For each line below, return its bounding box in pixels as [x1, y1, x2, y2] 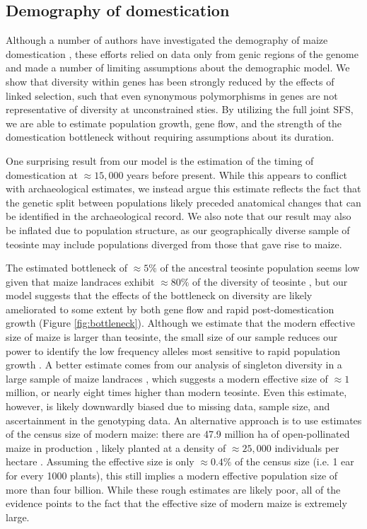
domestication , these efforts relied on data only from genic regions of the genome [6, 46, 359, 61]
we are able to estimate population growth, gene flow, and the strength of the [6, 115, 342, 130]
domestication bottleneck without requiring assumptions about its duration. [6, 129, 334, 144]
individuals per [274, 440, 339, 455]
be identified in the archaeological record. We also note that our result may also [6, 209, 351, 223]
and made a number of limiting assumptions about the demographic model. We [6, 60, 350, 75]
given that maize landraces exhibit [6, 274, 155, 289]
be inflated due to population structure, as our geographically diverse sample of [6, 222, 350, 237]
